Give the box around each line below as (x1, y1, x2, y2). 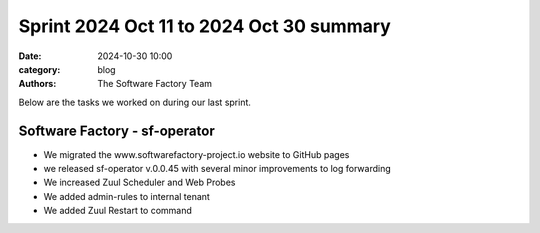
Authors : (18, 78, 57, 90)
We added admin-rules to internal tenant (43, 190, 210, 202)
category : (18, 63, 61, 75)
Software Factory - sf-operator (18, 122, 215, 139)
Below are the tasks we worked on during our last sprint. (18, 96, 252, 108)
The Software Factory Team (97, 78, 213, 90)
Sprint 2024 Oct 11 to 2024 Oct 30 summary (18, 15, 392, 37)
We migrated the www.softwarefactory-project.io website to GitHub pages (43, 148, 350, 160)
